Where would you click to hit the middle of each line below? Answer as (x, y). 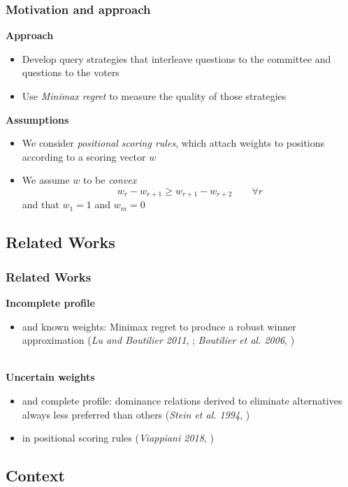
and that (41, 204)
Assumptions (37, 119)
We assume (46, 180)
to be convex (110, 180)
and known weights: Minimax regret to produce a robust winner (159, 326)
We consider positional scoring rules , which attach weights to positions (173, 143)
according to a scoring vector (84, 156)
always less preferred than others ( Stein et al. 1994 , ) (136, 414)
